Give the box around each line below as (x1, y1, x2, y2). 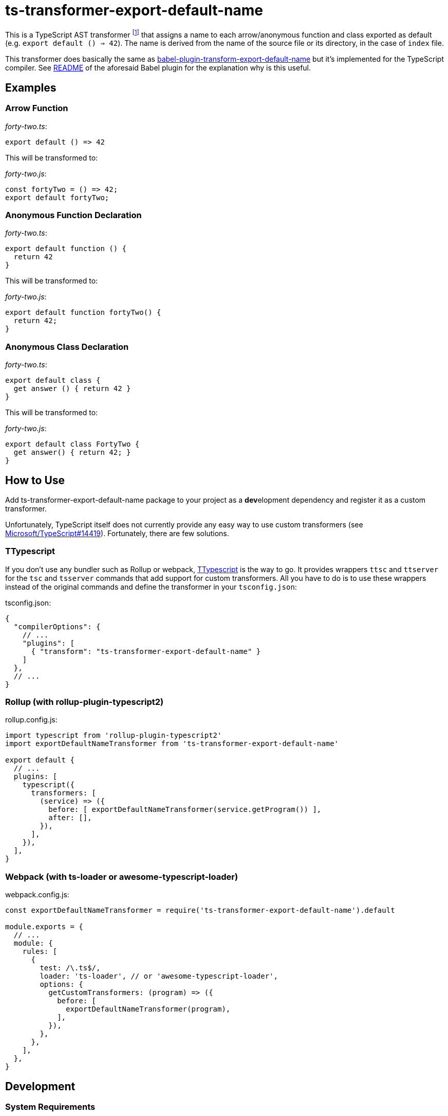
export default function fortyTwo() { (5, 308, 161, 317)
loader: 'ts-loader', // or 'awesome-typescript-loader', (40, 972, 278, 981)
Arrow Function (5, 103, 68, 114)
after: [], (48, 813, 92, 822)
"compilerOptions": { (13, 622, 101, 631)
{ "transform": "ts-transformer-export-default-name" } (31, 647, 261, 656)
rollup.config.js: (5, 715, 58, 724)
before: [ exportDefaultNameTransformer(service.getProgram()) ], (48, 805, 322, 814)
